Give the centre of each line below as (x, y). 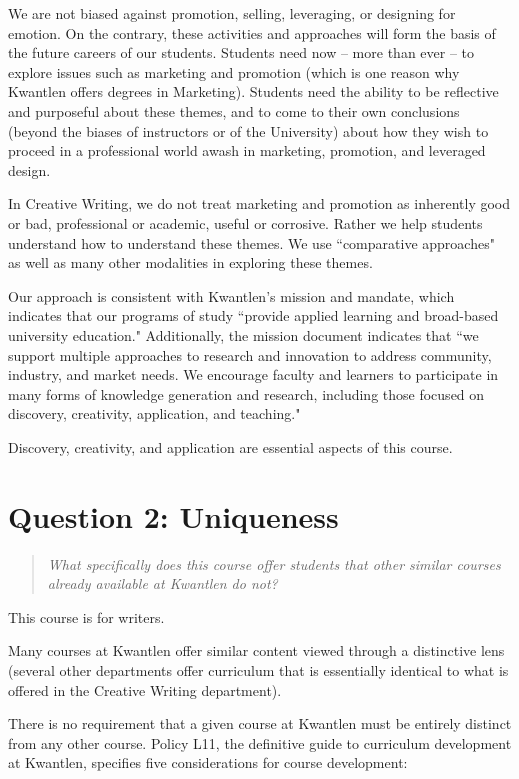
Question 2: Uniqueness (173, 515)
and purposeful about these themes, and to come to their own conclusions (234, 110)
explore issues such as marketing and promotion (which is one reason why (234, 71)
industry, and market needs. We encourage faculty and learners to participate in (253, 374)
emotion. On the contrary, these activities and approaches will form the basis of (252, 32)
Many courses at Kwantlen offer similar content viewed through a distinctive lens (256, 650)
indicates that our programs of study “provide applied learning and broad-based (253, 315)
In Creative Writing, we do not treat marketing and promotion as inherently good (259, 203)
